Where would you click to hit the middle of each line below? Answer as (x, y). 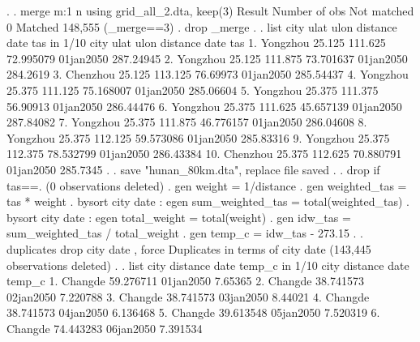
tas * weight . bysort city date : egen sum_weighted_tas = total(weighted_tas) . (208, 201)
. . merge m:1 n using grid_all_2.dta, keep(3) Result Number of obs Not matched (210, 11)
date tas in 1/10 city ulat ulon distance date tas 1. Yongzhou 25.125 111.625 (196, 43)
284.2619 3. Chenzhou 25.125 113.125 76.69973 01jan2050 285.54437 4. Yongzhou (208, 74)
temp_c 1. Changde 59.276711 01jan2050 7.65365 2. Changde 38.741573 (185, 281)
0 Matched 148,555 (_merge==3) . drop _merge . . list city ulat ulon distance (202, 26)
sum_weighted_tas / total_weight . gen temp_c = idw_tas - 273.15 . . (185, 233)
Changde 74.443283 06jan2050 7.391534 (105, 328)
